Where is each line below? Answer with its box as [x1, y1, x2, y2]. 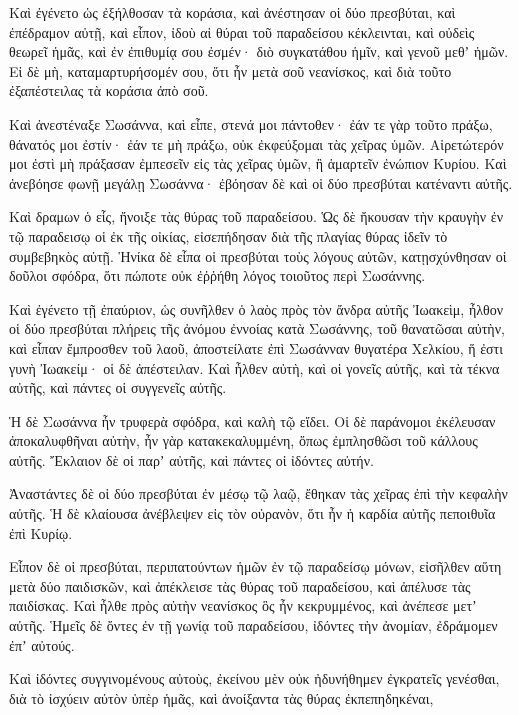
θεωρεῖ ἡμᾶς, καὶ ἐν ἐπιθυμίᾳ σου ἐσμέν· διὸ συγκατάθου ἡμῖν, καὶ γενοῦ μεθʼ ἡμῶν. [9, 41, 509, 62]
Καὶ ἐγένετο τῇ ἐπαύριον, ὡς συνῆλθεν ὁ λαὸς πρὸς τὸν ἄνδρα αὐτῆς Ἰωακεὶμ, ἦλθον [9, 298, 504, 319]
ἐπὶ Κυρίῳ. [9, 522, 73, 543]
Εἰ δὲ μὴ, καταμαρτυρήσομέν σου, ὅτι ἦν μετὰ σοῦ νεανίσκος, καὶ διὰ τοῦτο [9, 60, 452, 81]
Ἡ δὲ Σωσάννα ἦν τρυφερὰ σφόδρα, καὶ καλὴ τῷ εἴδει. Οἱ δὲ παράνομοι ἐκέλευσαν [9, 410, 496, 431]
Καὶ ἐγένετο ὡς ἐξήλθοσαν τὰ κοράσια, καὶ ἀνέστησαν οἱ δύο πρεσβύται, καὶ [9, 2, 456, 22]
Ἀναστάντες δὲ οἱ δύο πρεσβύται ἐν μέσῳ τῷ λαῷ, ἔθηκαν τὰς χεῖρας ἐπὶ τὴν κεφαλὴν [9, 483, 508, 504]
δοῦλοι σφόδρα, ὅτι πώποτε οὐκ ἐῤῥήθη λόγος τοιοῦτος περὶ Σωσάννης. [9, 265, 426, 286]
